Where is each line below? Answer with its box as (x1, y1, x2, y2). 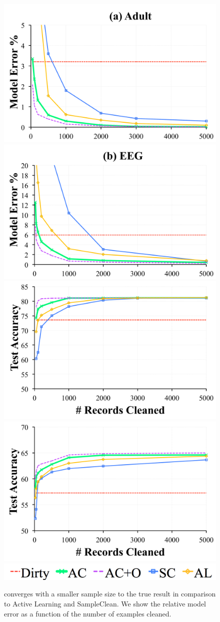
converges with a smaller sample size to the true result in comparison (4, 588, 216, 599)
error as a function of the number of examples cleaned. (4, 608, 171, 618)
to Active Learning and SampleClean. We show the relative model (4, 598, 206, 608)
